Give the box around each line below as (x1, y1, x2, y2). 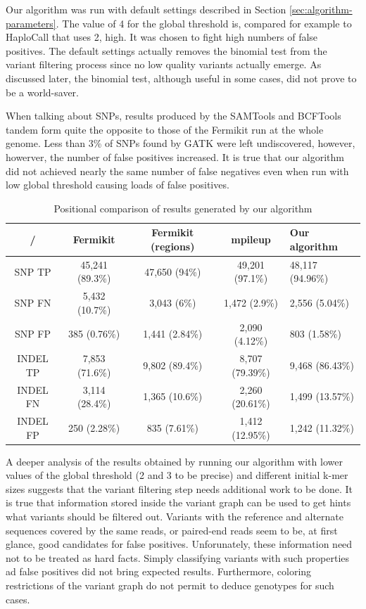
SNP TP (14, 264, 51, 278)
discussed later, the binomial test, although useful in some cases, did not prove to (6, 70, 357, 85)
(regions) (151, 238, 195, 253)
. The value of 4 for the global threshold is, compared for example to (56, 15, 352, 30)
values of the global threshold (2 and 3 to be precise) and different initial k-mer (6, 468, 348, 482)
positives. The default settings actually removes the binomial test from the (6, 43, 327, 58)
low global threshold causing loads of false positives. (6, 177, 229, 192)
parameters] (6, 15, 56, 30)
